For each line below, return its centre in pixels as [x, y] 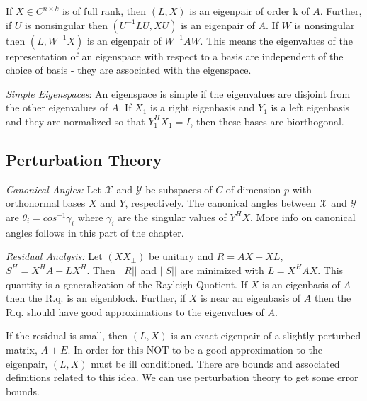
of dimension [253, 189]
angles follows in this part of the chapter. [95, 232]
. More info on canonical [303, 216]
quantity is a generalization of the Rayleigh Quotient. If [126, 284]
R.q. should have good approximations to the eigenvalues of [135, 311]
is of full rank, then [105, 11]
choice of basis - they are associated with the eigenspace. [129, 70]
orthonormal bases [46, 203]
